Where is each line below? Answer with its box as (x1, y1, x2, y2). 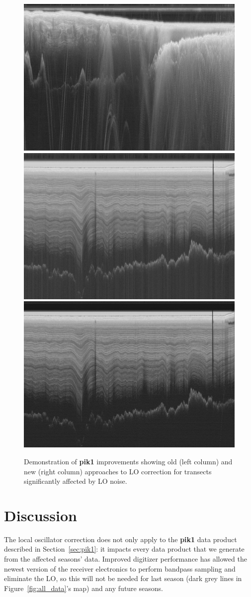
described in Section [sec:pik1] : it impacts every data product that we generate (4, 544, 245, 554)
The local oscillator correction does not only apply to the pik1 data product (4, 534, 237, 544)
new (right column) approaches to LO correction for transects (24, 466, 212, 476)
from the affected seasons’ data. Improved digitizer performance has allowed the (4, 554, 247, 564)
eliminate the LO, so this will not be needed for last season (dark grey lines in (4, 573, 242, 584)
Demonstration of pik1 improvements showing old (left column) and (24, 456, 233, 466)
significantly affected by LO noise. (24, 476, 127, 486)
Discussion (4, 505, 77, 525)
